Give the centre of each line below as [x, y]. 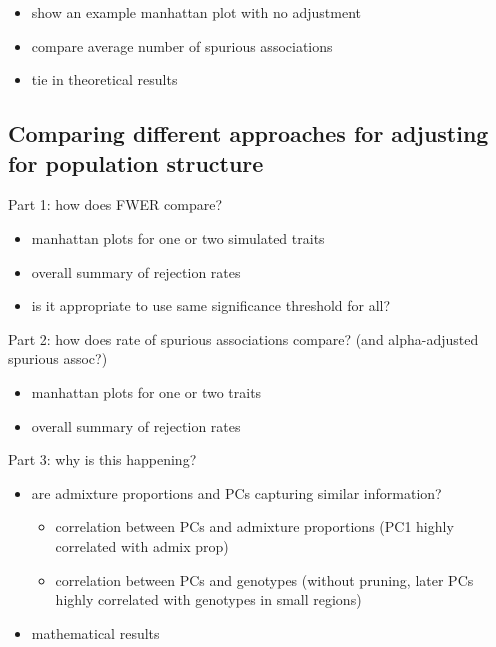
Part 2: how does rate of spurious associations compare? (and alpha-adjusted [243, 338]
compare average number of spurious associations [182, 45]
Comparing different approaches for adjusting [248, 133]
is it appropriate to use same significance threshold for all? [211, 305]
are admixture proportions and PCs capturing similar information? [236, 492]
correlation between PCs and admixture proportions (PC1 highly [254, 526]
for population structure [136, 162]
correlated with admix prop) [142, 545]
